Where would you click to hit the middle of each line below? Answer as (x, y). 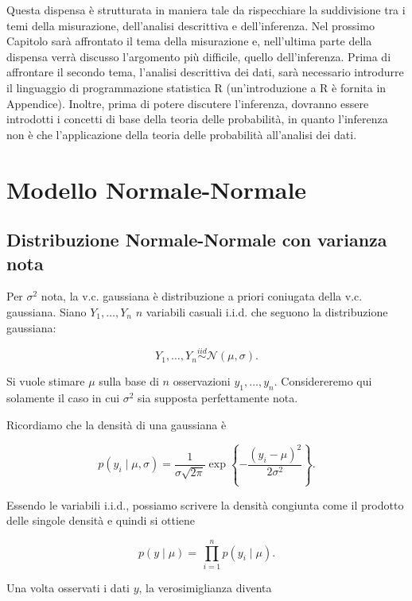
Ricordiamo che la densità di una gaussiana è (117, 424)
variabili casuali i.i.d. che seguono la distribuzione (267, 311)
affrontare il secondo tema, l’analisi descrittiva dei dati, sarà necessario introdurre (205, 72)
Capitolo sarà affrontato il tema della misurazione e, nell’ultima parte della (189, 41)
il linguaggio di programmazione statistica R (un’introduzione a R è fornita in (196, 87)
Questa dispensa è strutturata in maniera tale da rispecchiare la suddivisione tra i (206, 10)
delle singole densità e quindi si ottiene (101, 520)
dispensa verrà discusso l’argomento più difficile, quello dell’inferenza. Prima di (199, 56)
